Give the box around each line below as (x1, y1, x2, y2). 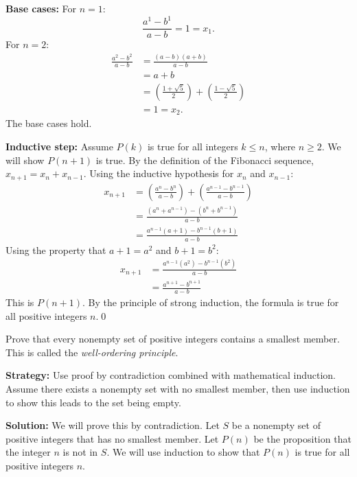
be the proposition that (253, 431, 352, 445)
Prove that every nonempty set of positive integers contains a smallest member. (5, 331, 340, 346)
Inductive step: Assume (5, 139, 113, 154)
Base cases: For (5, 1, 77, 15)
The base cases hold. (5, 116, 92, 130)
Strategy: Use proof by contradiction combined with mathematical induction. (5, 368, 336, 382)
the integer (5, 445, 51, 459)
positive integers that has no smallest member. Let (5, 431, 219, 445)
